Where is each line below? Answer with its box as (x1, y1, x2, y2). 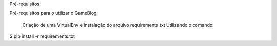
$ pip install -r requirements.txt (9, 33, 75, 39)
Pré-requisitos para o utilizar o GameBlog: (9, 10, 98, 16)
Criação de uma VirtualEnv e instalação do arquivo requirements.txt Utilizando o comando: (22, 21, 214, 28)
